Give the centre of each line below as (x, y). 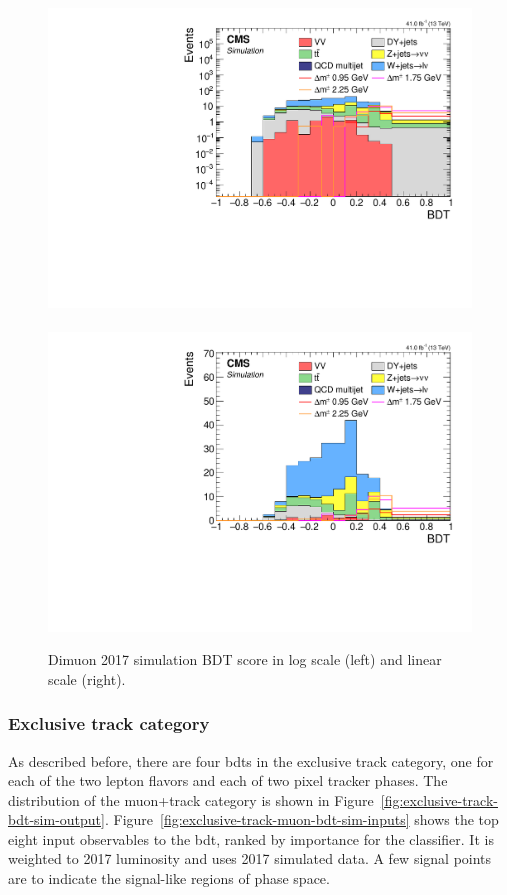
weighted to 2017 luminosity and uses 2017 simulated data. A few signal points (250, 858)
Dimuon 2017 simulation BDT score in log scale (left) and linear (245, 659)
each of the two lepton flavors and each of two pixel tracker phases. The (228, 780)
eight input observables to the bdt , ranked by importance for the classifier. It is (251, 838)
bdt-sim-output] (56, 819)
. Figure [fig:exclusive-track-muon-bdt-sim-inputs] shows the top (301, 819)
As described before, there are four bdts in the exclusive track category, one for (251, 760)
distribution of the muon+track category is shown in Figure (191, 799)
